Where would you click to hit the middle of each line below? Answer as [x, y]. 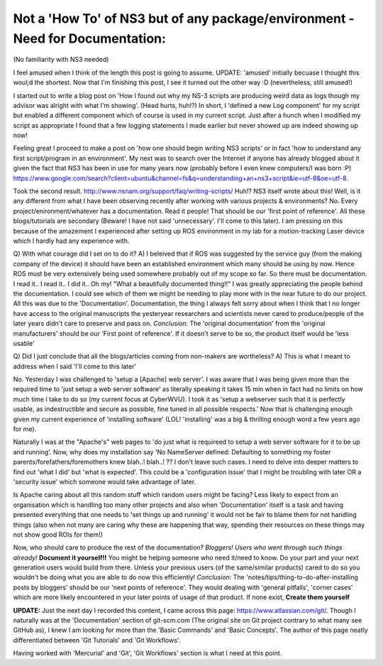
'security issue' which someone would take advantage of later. [105, 481]
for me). [25, 429]
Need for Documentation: [90, 38]
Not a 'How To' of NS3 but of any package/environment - [184, 18]
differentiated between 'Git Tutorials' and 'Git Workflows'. [97, 640]
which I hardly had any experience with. [71, 241]
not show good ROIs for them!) [58, 534]
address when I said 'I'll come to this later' [75, 366]
